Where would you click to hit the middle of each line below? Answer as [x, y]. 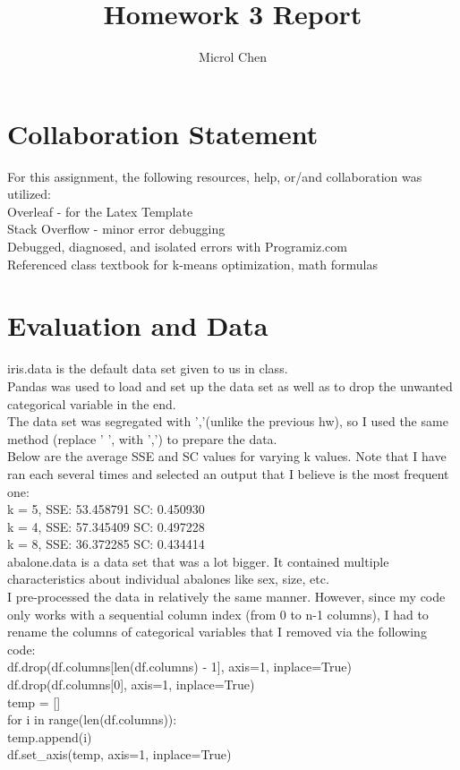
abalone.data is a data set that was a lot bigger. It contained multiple [198, 561]
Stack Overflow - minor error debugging [116, 229]
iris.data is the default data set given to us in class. [148, 368]
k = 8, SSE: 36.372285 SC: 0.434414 [106, 544]
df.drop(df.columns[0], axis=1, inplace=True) [131, 684]
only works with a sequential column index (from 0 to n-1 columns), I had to [218, 614]
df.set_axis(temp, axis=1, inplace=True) [119, 754]
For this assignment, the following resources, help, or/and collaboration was [215, 176]
